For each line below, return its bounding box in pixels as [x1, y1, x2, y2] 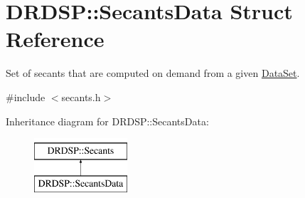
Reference [6, 24, 105, 53]
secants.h [61, 89, 101, 104]
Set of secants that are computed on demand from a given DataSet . [6, 66, 300, 80]
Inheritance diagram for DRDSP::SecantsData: [6, 113, 209, 128]
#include [6, 89, 46, 104]
